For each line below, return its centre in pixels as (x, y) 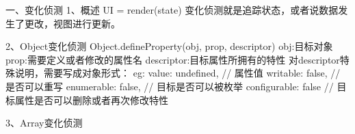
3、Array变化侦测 (44, 123)
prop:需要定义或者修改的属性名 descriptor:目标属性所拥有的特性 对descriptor (173, 59)
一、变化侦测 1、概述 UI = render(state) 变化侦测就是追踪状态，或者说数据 (172, 10)
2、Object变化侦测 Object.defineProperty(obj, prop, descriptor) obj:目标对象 (169, 46)
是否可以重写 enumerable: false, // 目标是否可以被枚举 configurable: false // (170, 86)
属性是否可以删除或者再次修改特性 (91, 99)
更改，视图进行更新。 (72, 23)
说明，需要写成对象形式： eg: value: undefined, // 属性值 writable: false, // (177, 73)
